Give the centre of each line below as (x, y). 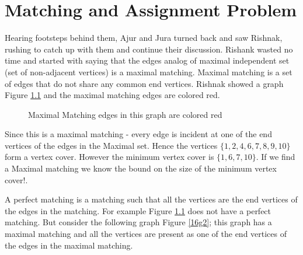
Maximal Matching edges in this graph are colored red (125, 114)
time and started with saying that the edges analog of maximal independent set (147, 60)
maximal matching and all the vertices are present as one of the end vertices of (146, 234)
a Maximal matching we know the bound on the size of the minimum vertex (141, 168)
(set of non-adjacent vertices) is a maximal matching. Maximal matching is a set (149, 71)
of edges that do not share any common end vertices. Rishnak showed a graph (144, 83)
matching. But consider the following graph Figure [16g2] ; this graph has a (138, 222)
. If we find (276, 157)
